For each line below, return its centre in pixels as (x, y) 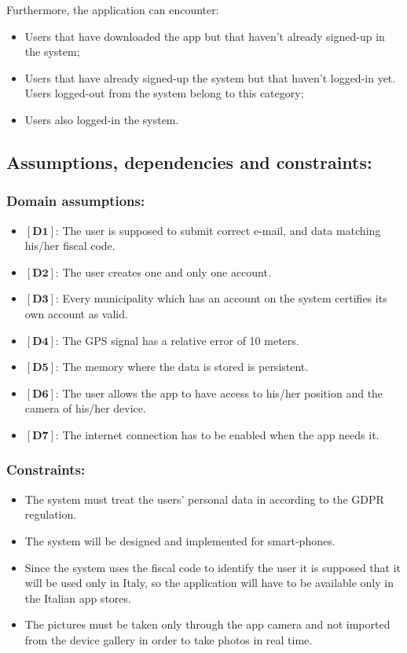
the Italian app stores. (78, 598)
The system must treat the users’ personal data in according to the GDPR (204, 499)
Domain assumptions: (76, 201)
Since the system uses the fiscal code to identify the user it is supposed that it (213, 567)
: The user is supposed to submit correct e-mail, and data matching (218, 230)
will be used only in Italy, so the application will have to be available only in (209, 583)
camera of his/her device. (85, 408)
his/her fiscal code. (70, 246)
